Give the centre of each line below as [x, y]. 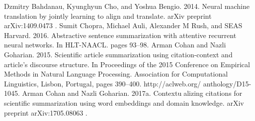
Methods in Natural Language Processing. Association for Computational [116, 74]
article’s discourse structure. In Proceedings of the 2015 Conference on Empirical [127, 64]
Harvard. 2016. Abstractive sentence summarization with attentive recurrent [120, 35]
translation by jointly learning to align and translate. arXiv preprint [108, 16]
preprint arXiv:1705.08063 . [46, 112]
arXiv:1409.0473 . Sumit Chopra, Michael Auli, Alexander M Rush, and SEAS [123, 25]
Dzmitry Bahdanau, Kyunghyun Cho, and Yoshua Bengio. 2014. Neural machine [127, 6]
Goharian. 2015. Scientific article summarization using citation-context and [118, 54]
